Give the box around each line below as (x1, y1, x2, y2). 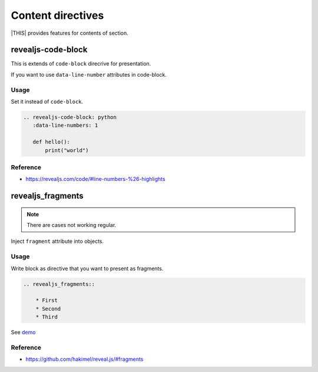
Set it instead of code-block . (11, 98, 84, 105)
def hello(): (32, 139, 71, 146)
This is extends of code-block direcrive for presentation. (11, 60, 151, 67)
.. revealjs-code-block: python (23, 114, 117, 120)
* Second (35, 305, 61, 312)
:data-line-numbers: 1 (32, 122, 98, 129)
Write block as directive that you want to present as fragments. (11, 265, 164, 272)
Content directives (11, 9, 104, 22)
